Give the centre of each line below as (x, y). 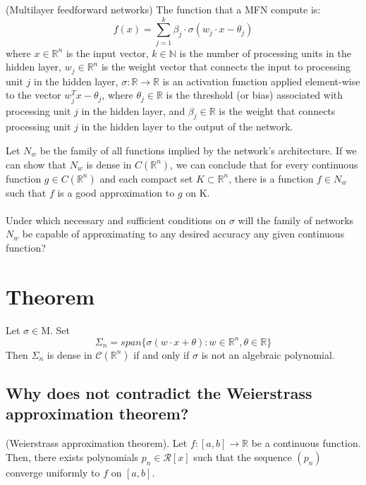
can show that (36, 164)
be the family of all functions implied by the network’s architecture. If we (198, 150)
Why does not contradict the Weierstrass (159, 393)
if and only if (161, 354)
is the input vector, (107, 53)
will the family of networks (296, 220)
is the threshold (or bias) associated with (255, 95)
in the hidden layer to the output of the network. (187, 127)
